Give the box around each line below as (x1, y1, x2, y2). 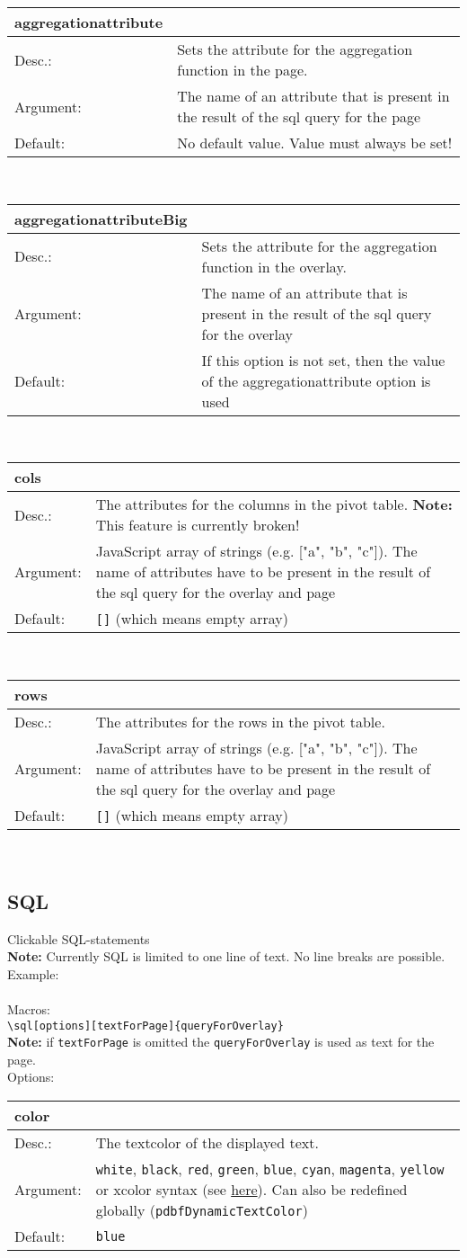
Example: (7, 964, 59, 983)
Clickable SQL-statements (7, 929, 150, 948)
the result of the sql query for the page (177, 106, 421, 127)
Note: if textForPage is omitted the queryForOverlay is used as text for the (7, 1032, 435, 1051)
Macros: (7, 999, 50, 1018)
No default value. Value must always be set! (177, 132, 453, 153)
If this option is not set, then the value (201, 349, 445, 370)
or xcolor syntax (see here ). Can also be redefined (95, 1179, 408, 1200)
